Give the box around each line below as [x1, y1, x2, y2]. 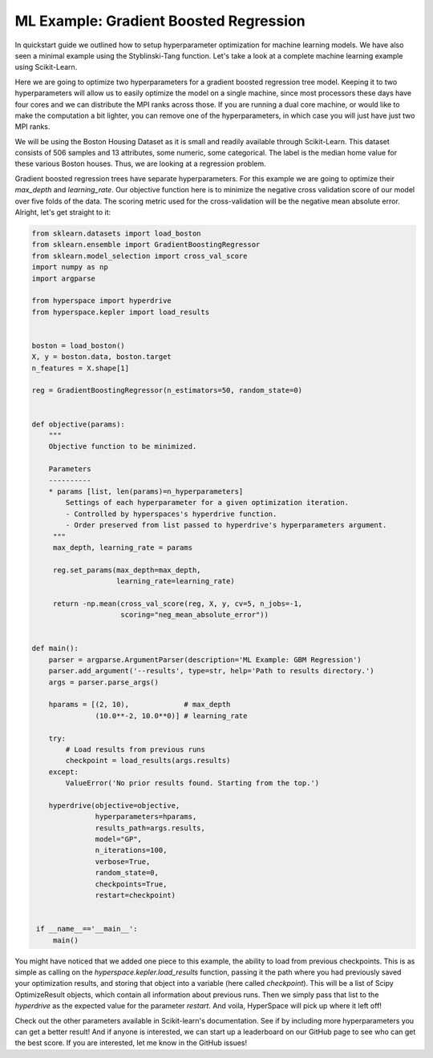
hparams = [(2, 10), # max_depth [48, 700, 231, 709]
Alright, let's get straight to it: [14, 208, 111, 217]
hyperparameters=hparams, [95, 812, 197, 822]
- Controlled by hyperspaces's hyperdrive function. [65, 509, 277, 519]
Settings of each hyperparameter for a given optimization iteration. [65, 498, 349, 507]
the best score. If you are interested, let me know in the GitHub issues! [14, 1038, 248, 1048]
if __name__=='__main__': [36, 924, 138, 934]
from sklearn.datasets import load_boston [31, 229, 201, 238]
